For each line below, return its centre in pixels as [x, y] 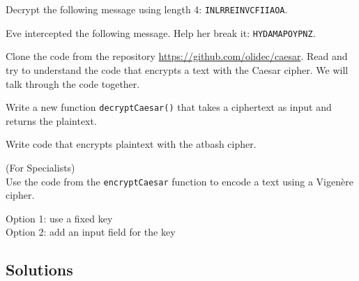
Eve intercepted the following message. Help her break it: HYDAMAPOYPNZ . [161, 32]
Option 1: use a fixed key [59, 218]
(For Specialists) [40, 167]
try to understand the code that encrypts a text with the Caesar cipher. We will [177, 69]
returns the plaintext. [51, 120]
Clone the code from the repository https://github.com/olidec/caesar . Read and [177, 56]
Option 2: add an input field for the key [91, 232]
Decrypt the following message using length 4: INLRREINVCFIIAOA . [147, 9]
